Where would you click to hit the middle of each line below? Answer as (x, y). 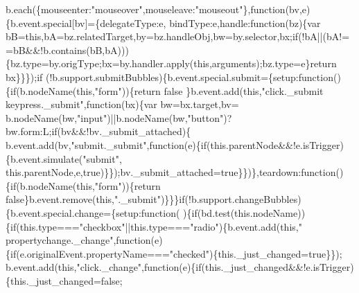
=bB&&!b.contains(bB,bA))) (67, 50)
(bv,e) (298, 9)
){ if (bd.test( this (217, 212)
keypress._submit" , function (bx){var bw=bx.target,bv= (122, 104)
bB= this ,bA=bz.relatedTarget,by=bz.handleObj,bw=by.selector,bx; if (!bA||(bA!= (178, 36)
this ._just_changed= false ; (67, 280)
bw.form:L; (29, 131)
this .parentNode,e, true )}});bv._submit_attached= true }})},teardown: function (171, 172)
